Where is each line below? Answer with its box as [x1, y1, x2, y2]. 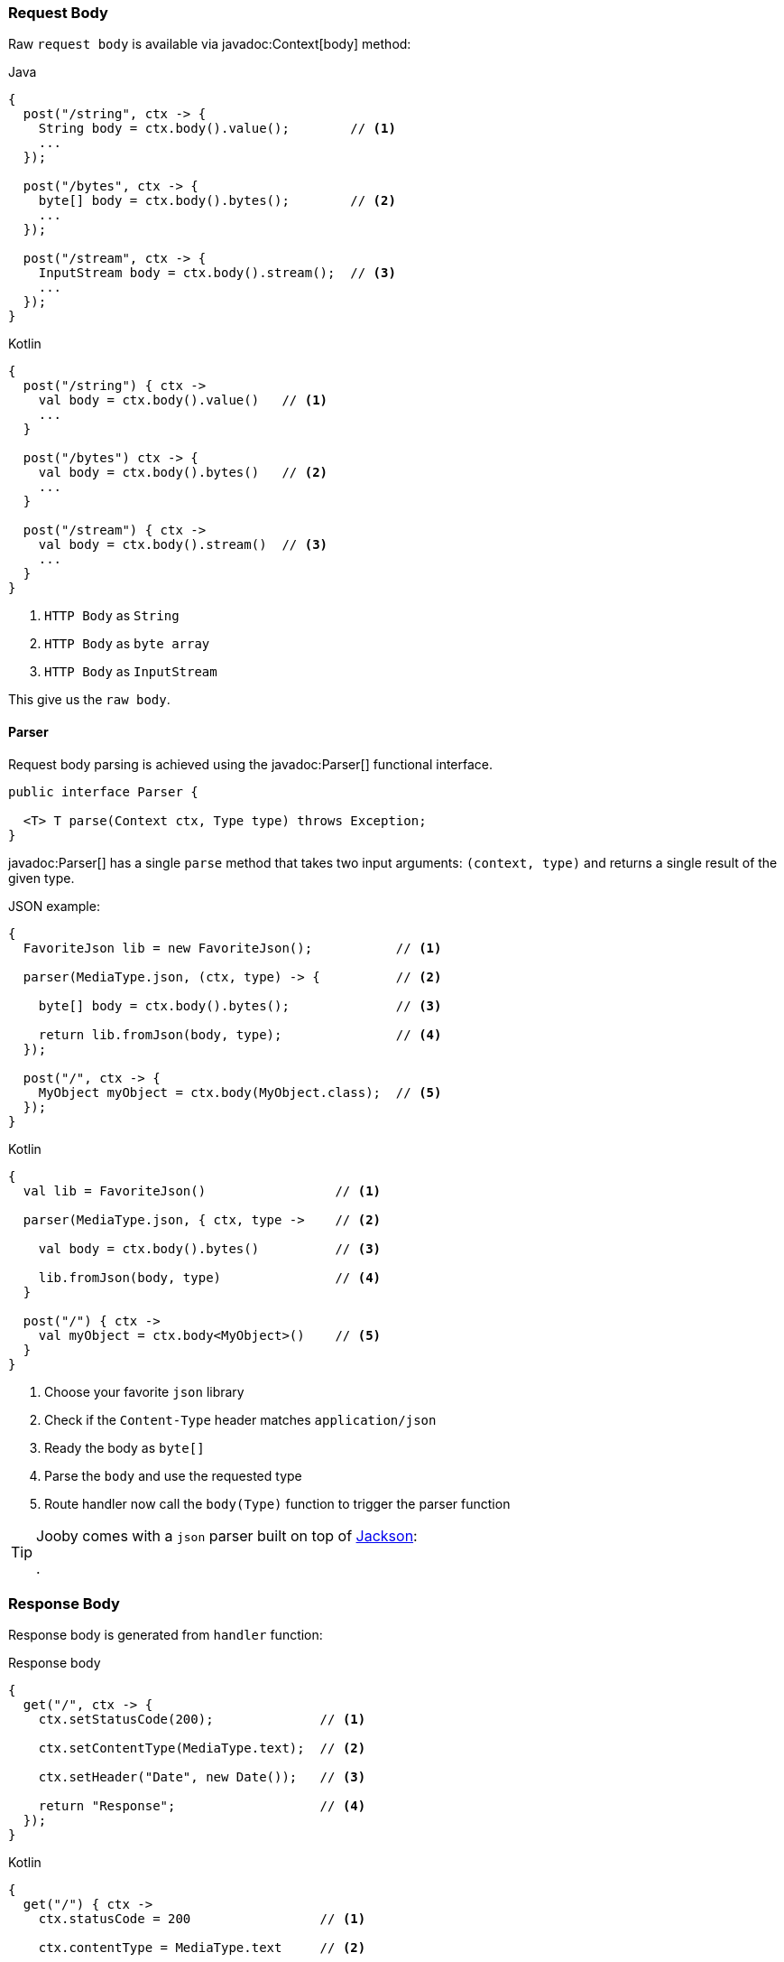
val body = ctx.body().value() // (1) [38, 393, 328, 408]
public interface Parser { [8, 784, 198, 799]
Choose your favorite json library [44, 1383, 244, 1399]
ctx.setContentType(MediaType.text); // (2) [38, 1741, 366, 1756]
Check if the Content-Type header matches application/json [44, 1411, 437, 1427]
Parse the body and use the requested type [44, 1467, 302, 1483]
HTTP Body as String [44, 608, 180, 624]
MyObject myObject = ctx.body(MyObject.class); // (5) [38, 1084, 442, 1100]
